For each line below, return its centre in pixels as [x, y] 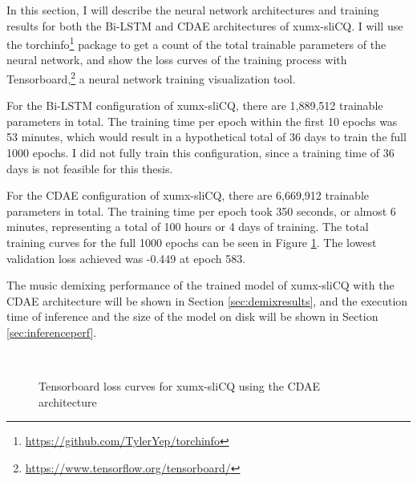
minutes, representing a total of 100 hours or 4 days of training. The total [188, 227]
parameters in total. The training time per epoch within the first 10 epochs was [202, 121]
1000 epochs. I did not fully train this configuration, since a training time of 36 [200, 153]
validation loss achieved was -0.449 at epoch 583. [126, 258]
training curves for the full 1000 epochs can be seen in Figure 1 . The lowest [192, 243]
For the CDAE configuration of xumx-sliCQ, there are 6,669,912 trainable [188, 195]
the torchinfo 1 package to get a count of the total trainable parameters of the [196, 43]
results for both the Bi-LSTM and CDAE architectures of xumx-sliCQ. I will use [205, 25]
